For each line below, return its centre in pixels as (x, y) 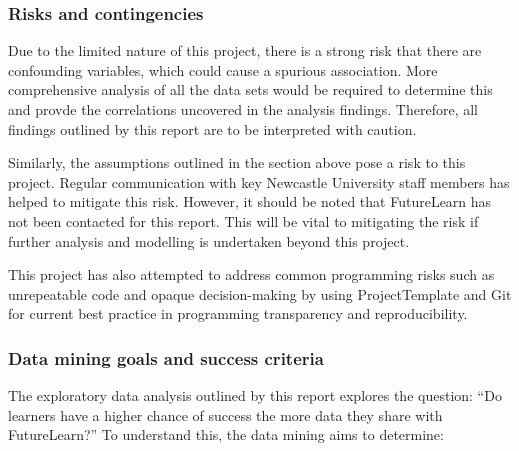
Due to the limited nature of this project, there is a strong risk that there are (245, 50)
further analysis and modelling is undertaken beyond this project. (209, 240)
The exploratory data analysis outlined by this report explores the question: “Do (255, 395)
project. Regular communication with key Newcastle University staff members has (259, 181)
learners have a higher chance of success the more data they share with (225, 414)
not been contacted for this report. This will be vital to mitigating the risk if (243, 220)
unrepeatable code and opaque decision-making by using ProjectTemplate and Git (260, 293)
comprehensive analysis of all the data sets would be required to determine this (250, 89)
